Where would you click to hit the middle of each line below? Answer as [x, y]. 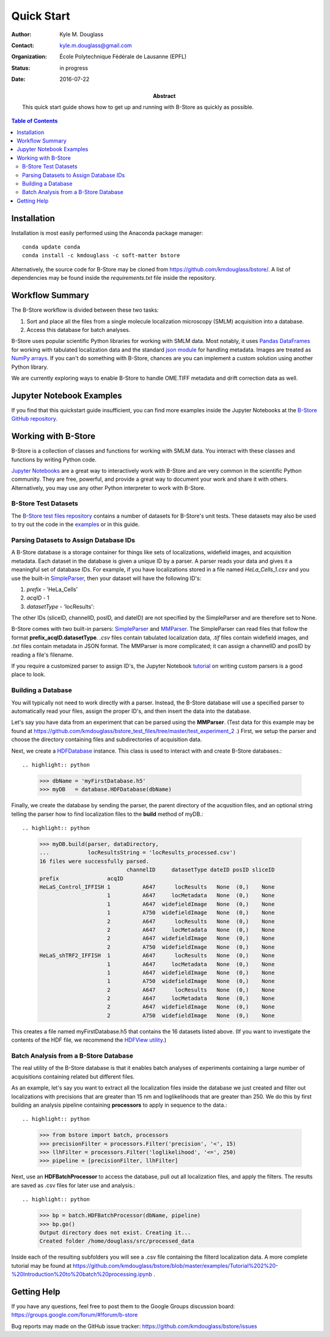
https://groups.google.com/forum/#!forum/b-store [75, 1315]
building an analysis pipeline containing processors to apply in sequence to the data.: [119, 1105]
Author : [21, 34]
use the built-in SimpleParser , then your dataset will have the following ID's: [106, 578]
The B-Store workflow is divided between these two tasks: [85, 310]
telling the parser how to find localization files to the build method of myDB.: [107, 814]
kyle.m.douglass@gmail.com [96, 45]
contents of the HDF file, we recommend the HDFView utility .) [89, 1040]
